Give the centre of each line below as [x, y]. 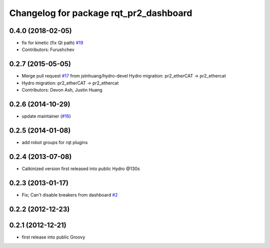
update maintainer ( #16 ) [46, 116]
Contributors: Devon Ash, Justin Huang [62, 90]
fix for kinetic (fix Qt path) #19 [52, 43]
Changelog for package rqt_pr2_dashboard [101, 13]
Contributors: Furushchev [48, 49]
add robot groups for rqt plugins [55, 142]
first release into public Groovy [53, 237]
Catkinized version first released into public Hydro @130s [81, 168]
